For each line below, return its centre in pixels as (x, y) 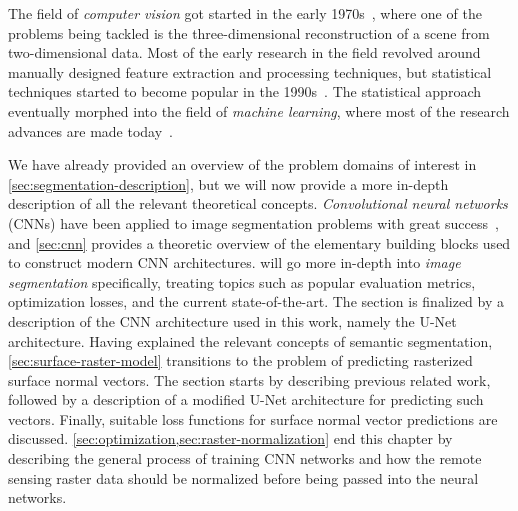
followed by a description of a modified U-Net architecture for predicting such (246, 399)
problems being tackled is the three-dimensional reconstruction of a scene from (249, 32)
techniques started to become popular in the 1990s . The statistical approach (244, 91)
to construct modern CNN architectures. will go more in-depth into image (234, 262)
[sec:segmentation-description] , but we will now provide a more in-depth (228, 183)
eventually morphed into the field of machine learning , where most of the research (259, 110)
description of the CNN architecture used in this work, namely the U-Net (232, 320)
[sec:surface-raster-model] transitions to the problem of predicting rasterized (240, 360)
